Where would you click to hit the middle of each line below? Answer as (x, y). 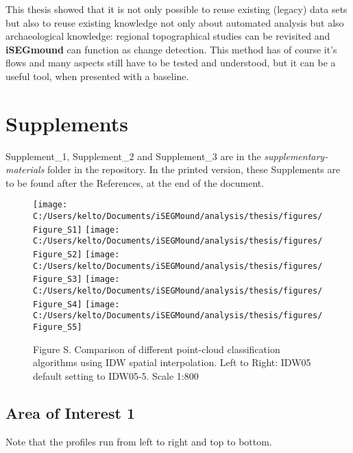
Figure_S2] (58, 255)
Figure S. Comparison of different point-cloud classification (157, 349)
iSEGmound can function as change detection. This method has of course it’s (171, 49)
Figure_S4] (58, 304)
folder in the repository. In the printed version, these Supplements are (194, 169)
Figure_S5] (58, 327)
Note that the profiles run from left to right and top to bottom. (139, 441)
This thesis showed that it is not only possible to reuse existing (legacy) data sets (176, 9)
